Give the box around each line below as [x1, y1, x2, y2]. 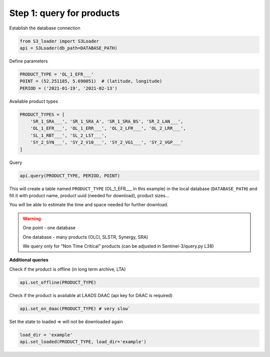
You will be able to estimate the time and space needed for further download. [9, 202, 168, 208]
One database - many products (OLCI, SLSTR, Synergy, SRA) [22, 234, 148, 240]
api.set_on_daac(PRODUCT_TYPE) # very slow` [19, 306, 131, 312]
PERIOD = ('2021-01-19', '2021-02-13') [19, 85, 117, 91]
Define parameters [9, 58, 48, 64]
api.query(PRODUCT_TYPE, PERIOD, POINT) [19, 173, 120, 178]
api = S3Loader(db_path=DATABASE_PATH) [19, 45, 117, 51]
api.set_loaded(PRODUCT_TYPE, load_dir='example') [19, 339, 147, 345]
